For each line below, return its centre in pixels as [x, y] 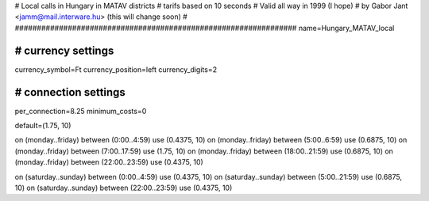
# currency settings [64, 50]
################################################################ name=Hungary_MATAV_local [205, 28]
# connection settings [70, 92]
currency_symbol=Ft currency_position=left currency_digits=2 [116, 69]
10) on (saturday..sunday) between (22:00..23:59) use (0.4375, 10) [124, 188]
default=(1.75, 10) [43, 125]
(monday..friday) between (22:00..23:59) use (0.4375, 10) [109, 162]
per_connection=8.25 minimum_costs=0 [81, 111]
